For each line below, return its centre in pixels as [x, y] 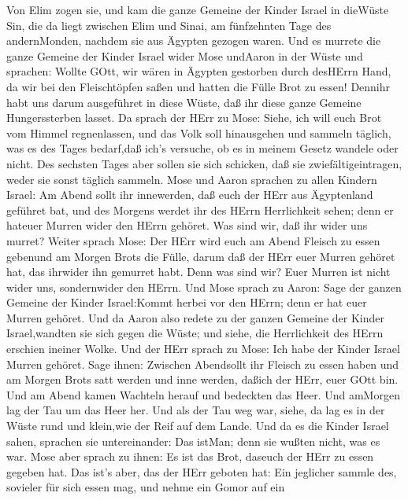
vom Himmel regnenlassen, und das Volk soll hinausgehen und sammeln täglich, [199, 132]
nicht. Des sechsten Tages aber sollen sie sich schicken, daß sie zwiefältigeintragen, [204, 163]
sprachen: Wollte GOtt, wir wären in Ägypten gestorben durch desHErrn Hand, [199, 71]
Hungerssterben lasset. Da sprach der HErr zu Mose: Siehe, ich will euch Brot [194, 118]
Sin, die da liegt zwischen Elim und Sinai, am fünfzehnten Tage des [169, 25]
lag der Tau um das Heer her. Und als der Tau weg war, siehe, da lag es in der [196, 410]
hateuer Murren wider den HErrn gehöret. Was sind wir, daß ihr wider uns [187, 225]
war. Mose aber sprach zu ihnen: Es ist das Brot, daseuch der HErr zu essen [190, 456]
